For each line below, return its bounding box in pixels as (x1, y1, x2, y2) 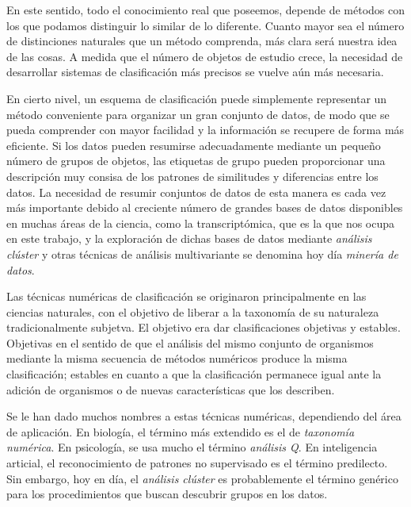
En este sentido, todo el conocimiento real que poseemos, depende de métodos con (6, 2, 405, 17)
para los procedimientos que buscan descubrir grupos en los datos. (6, 486, 328, 502)
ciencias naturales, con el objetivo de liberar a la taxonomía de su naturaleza (6, 303, 379, 320)
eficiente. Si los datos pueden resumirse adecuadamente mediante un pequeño (6, 136, 381, 153)
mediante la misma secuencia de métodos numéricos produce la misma (6, 350, 348, 367)
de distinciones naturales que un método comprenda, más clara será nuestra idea (6, 33, 398, 49)
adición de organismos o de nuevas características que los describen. (6, 381, 335, 398)
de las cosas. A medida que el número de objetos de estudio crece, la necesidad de (6, 48, 403, 64)
